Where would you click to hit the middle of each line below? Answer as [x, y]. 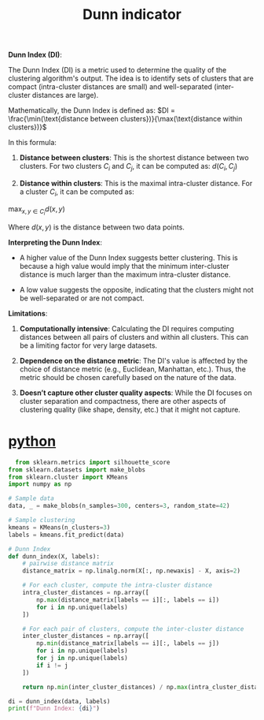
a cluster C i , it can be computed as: [77, 192]
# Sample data [31, 498]
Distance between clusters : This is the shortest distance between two [134, 158]
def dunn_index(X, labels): [54, 556]
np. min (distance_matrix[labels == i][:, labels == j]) [128, 644]
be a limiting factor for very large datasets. [88, 345]
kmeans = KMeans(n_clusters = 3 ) [59, 527]
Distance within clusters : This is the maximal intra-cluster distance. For [136, 183]
